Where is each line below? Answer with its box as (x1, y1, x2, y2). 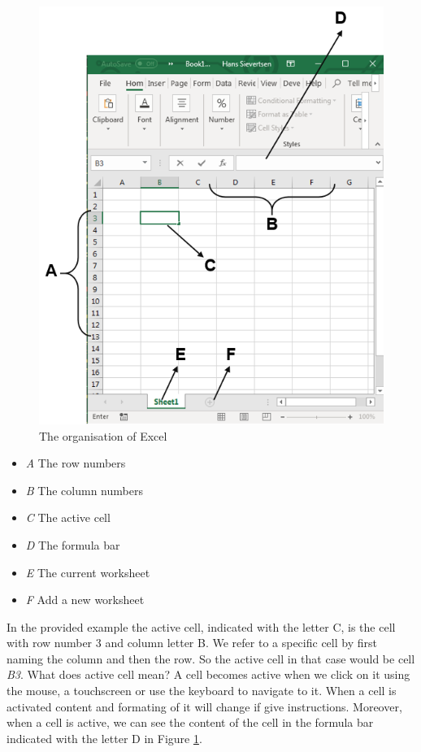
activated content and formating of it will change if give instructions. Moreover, (7, 698, 402, 715)
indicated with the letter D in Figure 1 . (7, 729, 202, 746)
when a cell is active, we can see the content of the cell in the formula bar (7, 714, 374, 731)
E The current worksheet (25, 563, 150, 580)
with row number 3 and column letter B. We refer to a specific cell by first (7, 634, 377, 651)
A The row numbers (25, 454, 126, 472)
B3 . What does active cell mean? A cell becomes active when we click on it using (7, 666, 410, 683)
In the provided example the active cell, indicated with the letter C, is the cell (7, 618, 396, 635)
